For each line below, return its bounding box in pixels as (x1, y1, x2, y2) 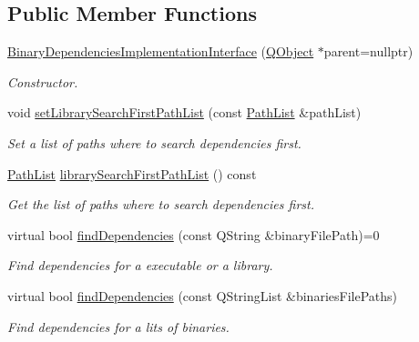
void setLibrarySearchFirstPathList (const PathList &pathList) (7, 103, 362, 122)
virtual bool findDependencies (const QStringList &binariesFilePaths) (7, 286, 397, 305)
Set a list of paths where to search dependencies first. (7, 133, 301, 152)
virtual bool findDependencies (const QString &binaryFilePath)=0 (7, 225, 380, 244)
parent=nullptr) (323, 42, 414, 61)
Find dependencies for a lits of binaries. (7, 317, 230, 336)
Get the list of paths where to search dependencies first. (7, 195, 314, 214)
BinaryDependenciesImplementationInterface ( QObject (7, 42, 314, 61)
